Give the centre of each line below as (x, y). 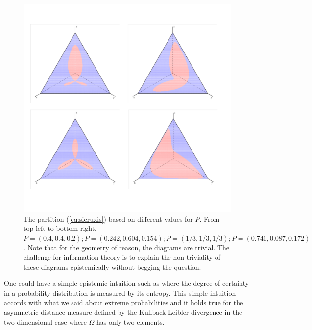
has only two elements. (131, 321)
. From (210, 218)
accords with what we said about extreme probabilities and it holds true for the (124, 302)
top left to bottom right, (60, 228)
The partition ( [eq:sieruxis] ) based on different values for (108, 218)
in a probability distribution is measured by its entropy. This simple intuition (120, 292)
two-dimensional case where (45, 321)
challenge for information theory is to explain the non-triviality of (122, 257)
